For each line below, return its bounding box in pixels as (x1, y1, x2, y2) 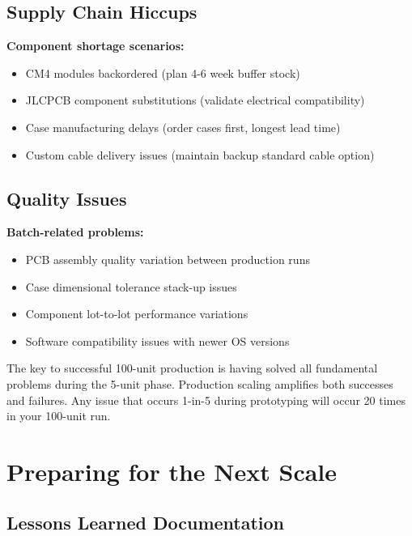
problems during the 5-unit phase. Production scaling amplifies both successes (6, 375, 393, 392)
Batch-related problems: (6, 223, 144, 240)
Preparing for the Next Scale (6, 454, 338, 487)
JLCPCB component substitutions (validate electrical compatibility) (25, 91, 365, 108)
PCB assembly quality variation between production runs (25, 250, 310, 267)
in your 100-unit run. (6, 407, 111, 424)
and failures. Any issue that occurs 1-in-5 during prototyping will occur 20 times (6, 391, 406, 408)
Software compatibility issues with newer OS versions (25, 332, 290, 349)
